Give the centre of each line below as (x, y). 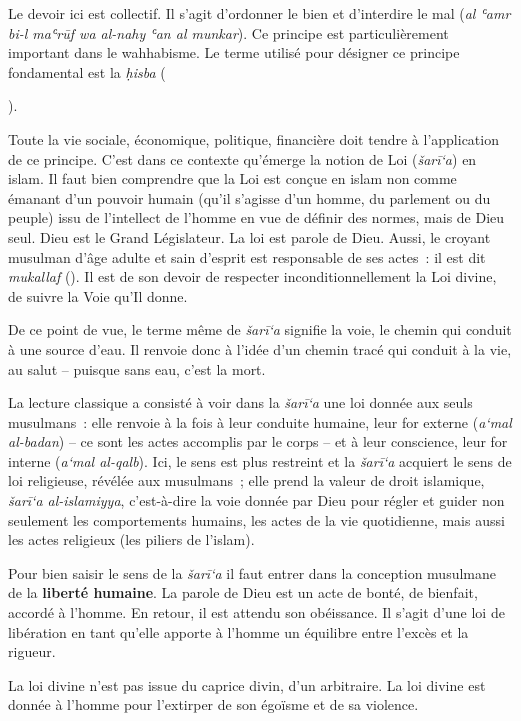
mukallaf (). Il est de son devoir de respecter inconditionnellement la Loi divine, (252, 276)
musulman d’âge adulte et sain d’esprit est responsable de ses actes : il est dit (247, 256)
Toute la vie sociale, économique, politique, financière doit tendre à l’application (253, 138)
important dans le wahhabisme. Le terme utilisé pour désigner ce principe (234, 52)
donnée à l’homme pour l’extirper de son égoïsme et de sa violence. (213, 704)
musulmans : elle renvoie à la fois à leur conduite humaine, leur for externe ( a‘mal (260, 421)
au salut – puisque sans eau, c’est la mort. (137, 368)
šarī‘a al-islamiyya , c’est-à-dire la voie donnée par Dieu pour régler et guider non (256, 500)
